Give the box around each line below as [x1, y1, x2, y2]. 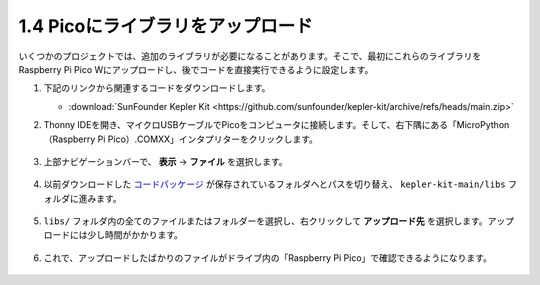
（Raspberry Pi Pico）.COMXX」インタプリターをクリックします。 [43, 133, 319, 145]
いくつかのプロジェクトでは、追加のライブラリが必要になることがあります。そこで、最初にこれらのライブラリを [18, 50, 482, 62]
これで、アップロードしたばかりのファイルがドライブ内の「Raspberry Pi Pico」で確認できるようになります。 [43, 251, 492, 264]
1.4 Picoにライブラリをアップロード [18, 15, 314, 37]
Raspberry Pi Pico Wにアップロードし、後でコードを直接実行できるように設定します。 [18, 63, 374, 75]
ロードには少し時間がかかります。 [43, 229, 184, 241]
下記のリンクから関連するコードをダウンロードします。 [43, 82, 271, 94]
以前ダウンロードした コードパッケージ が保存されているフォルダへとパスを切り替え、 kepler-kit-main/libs [43, 178, 507, 190]
